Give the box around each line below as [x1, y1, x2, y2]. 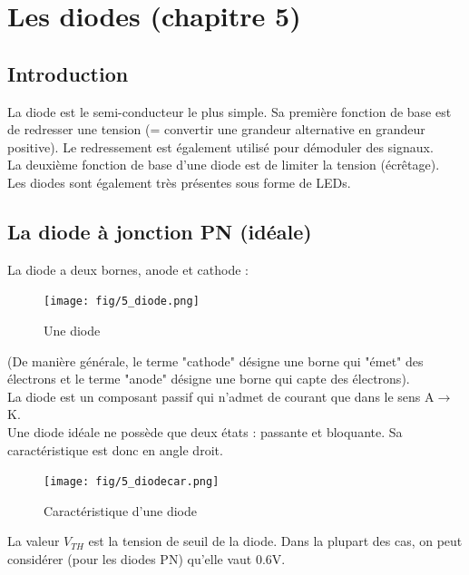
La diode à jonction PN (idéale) [7, 217, 312, 245]
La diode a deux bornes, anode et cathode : [7, 259, 249, 278]
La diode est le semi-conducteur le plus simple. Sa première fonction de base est [7, 102, 452, 121]
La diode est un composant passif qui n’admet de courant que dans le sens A [7, 386, 435, 405]
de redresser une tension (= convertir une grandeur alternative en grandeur [7, 120, 425, 139]
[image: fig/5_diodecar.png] [44, 475, 220, 489]
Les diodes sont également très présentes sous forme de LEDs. [7, 172, 351, 191]
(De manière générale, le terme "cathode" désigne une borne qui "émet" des [7, 351, 424, 370]
